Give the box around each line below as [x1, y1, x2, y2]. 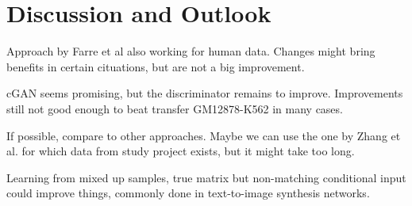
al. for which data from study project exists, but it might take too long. [6, 143, 355, 159]
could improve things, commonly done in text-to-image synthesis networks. [6, 185, 370, 201]
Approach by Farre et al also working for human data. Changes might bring [6, 43, 375, 59]
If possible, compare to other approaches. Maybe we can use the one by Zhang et [6, 127, 401, 143]
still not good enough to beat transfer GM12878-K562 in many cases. [6, 100, 343, 116]
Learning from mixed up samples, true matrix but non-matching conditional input [6, 169, 406, 185]
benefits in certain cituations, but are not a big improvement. [6, 58, 305, 74]
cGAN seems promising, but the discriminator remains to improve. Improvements [6, 85, 403, 101]
